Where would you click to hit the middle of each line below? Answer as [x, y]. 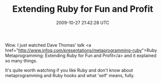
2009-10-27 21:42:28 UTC [83, 23]
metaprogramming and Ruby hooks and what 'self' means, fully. [70, 75]
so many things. [21, 60]
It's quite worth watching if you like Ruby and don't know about [69, 70]
